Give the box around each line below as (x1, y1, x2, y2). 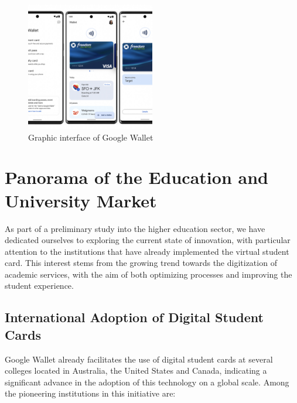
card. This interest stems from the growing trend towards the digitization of (5, 257, 277, 269)
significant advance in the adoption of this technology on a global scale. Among (5, 375, 289, 388)
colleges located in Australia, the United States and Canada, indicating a (5, 364, 267, 377)
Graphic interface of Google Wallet (28, 131, 153, 143)
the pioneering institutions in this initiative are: (5, 387, 176, 399)
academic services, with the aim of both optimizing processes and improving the (5, 268, 292, 280)
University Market (5, 188, 157, 212)
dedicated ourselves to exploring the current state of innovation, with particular (5, 234, 291, 246)
